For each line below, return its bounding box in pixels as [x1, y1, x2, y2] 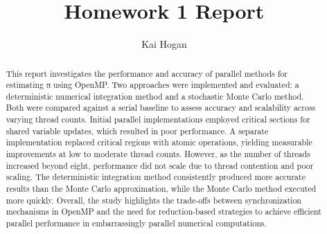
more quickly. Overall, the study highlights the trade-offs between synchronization [6, 194, 301, 206]
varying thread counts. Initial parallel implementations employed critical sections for [6, 114, 310, 125]
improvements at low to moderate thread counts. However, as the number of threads [6, 148, 310, 160]
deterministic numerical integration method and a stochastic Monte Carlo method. [6, 90, 304, 102]
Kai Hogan [141, 37, 187, 51]
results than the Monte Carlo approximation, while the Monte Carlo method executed [6, 183, 317, 195]
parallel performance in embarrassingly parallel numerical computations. [6, 217, 267, 229]
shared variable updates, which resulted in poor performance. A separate [6, 125, 269, 136]
